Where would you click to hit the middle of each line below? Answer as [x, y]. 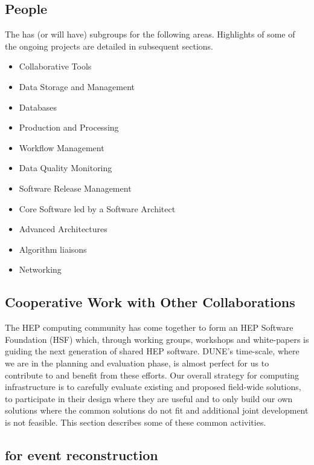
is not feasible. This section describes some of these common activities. [136, 422]
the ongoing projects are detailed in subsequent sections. [109, 46]
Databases [38, 107]
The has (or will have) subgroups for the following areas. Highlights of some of [150, 34]
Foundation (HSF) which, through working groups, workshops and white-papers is [157, 339]
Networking [40, 269]
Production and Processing [69, 127]
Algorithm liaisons [53, 249]
